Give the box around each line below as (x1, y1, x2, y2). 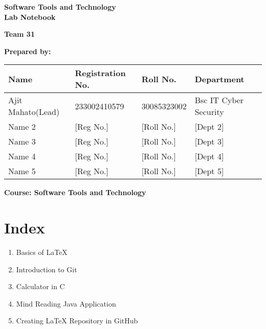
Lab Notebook (4, 11, 56, 22)
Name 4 (8, 150, 36, 162)
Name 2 (8, 121, 36, 133)
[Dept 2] (194, 121, 224, 133)
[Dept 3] (194, 135, 224, 148)
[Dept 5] (194, 165, 224, 177)
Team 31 (4, 29, 35, 39)
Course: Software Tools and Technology (4, 187, 146, 198)
